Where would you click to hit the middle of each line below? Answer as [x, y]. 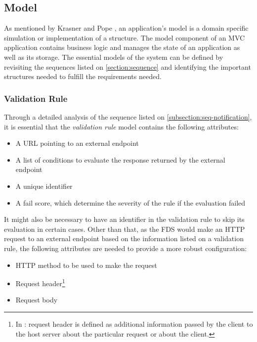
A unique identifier [44, 186]
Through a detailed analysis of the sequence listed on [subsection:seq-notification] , [128, 116]
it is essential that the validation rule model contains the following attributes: [121, 126]
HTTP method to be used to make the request [86, 265]
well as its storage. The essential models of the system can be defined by [114, 57]
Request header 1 [40, 282]
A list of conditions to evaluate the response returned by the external [120, 159]
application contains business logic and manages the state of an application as [122, 47]
